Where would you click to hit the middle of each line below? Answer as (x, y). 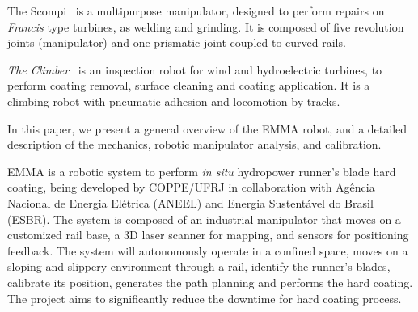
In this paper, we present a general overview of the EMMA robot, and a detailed (207, 128)
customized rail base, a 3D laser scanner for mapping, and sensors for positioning (208, 235)
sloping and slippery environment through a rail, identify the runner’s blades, (199, 266)
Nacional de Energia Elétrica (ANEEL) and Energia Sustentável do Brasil (190, 202)
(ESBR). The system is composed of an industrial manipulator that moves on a (204, 219)
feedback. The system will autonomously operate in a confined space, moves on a (208, 250)
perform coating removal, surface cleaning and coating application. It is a (189, 85)
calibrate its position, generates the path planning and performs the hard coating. (210, 282)
